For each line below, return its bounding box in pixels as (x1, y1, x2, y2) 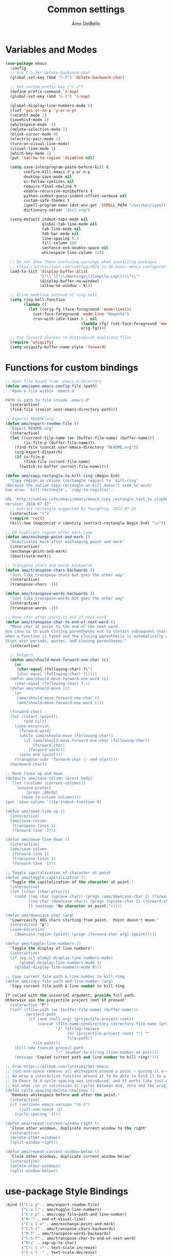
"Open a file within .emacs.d (10, 388, 74, 393)
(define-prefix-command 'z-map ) (10, 89, 79, 94)
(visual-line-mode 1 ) (10, 146, 56, 151)
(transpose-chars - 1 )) (10, 582, 58, 587)
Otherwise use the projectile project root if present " (5, 997, 127, 1002)
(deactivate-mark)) (10, 553, 52, 559)
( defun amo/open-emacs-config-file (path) (5, 383, 97, 389)
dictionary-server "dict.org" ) (24, 207, 91, 213)
